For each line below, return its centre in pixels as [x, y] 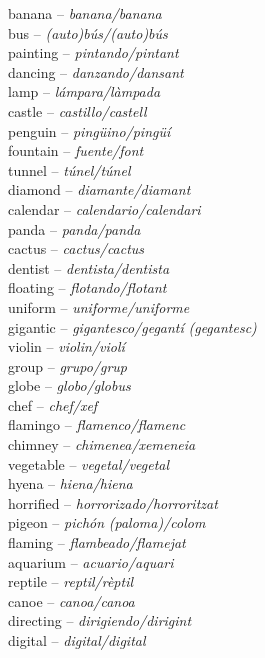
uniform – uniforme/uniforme [99, 306]
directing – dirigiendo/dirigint [100, 620]
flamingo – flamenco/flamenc [97, 424]
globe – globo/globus [69, 385]
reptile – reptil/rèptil [71, 581]
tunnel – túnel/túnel [69, 169]
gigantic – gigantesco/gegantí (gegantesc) [132, 326]
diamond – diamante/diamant [99, 189]
